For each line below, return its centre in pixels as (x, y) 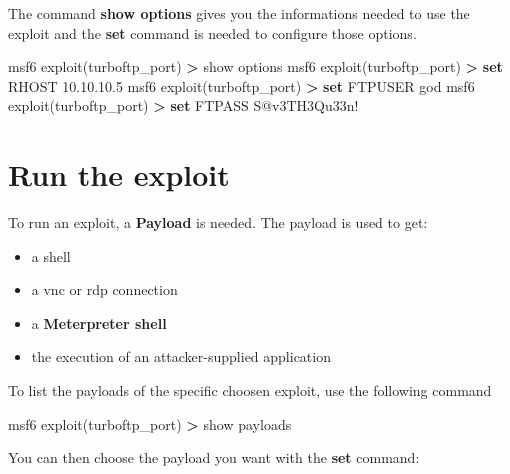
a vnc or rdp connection (104, 289)
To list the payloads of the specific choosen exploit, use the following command (250, 390)
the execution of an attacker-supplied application (181, 356)
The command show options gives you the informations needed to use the (239, 13)
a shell (51, 255)
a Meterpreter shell (99, 322)
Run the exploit (119, 174)
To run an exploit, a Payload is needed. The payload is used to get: (218, 222)
